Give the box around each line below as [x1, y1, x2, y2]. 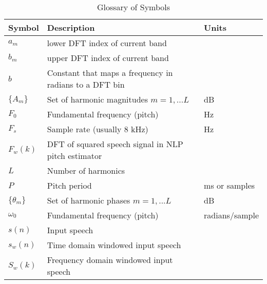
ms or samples [204, 179, 255, 191]
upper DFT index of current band [47, 52, 169, 64]
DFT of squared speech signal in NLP [47, 138, 183, 150]
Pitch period [47, 179, 92, 191]
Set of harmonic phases [47, 194, 130, 206]
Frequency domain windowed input [47, 254, 173, 266]
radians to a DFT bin [47, 78, 125, 90]
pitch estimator [47, 150, 102, 161]
